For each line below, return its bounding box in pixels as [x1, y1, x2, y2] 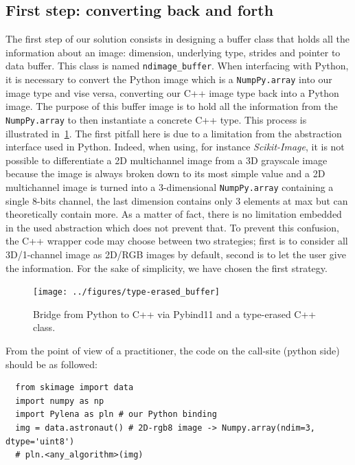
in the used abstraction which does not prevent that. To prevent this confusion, [5, 220, 339, 234]
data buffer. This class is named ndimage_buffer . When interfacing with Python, [5, 58, 349, 73]
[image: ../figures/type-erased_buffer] [33, 287, 220, 297]
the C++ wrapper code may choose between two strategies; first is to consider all [5, 234, 348, 248]
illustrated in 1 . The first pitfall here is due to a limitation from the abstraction [5, 126, 342, 140]
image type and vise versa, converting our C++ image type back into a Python [5, 85, 339, 100]
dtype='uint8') [5, 436, 75, 446]
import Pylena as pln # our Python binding [15, 409, 217, 420]
